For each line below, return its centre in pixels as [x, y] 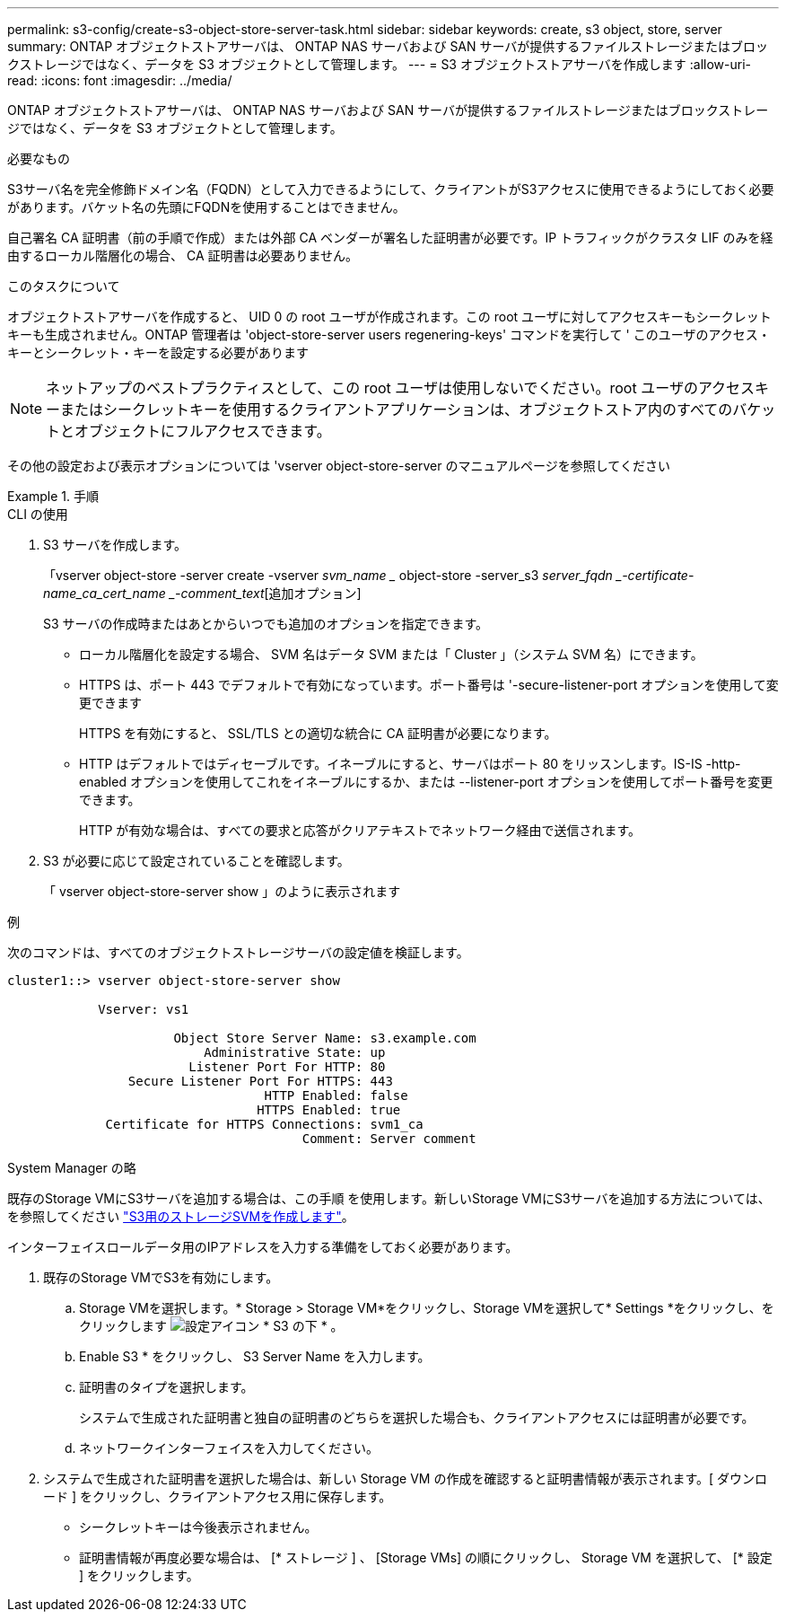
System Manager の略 [72, 1168]
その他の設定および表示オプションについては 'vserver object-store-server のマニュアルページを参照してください [339, 466]
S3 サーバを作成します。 [115, 545]
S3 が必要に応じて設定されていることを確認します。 [196, 861]
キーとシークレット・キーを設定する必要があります [158, 352]
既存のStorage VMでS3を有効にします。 [161, 1277]
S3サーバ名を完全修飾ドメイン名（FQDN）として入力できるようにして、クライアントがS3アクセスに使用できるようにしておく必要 [391, 189]
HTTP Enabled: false [336, 1095]
